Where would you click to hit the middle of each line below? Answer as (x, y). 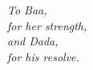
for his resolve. (43, 56)
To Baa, (27, 10)
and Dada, (33, 41)
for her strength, (47, 25)
